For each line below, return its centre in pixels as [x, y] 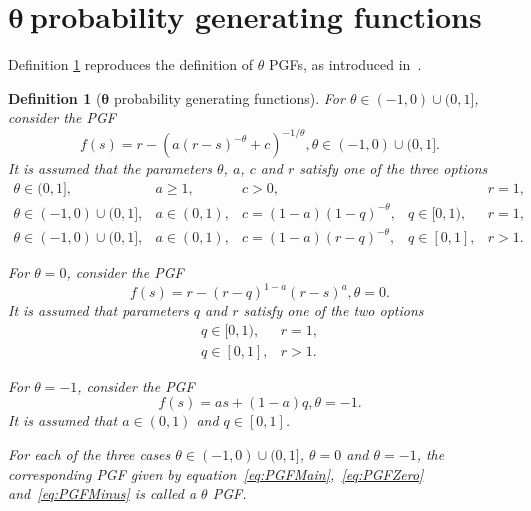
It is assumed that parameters [98, 310]
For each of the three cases [89, 454]
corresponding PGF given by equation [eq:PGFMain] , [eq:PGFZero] [216, 473]
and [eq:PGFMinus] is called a [102, 493]
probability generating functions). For [229, 97]
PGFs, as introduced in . [345, 64]
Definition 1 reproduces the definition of [130, 64]
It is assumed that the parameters [110, 168]
